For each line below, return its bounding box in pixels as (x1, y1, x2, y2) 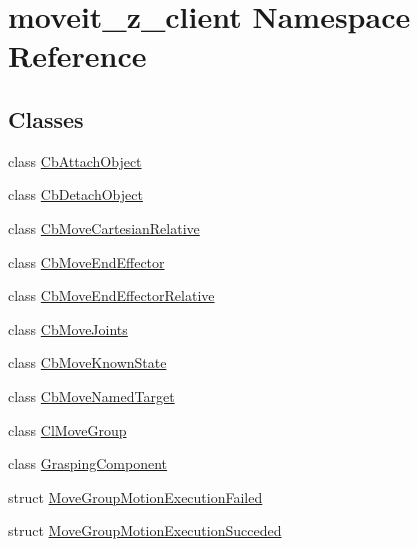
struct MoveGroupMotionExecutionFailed (8, 486, 263, 507)
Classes (8, 103, 84, 134)
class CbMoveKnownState (8, 352, 167, 373)
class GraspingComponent (8, 453, 168, 474)
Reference (8, 35, 147, 76)
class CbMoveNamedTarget (8, 385, 175, 406)
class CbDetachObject (8, 184, 143, 205)
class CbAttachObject (8, 150, 142, 171)
